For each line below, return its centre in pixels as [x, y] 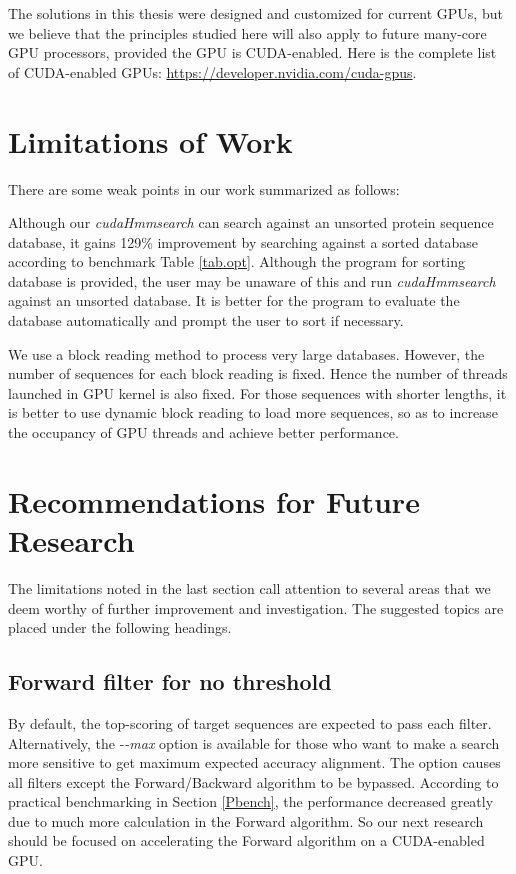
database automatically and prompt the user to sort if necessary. [206, 320]
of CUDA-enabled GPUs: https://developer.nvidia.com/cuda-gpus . [212, 71]
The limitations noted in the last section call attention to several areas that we [249, 587]
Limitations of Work [150, 140]
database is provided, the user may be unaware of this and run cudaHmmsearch [252, 280]
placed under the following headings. [120, 627]
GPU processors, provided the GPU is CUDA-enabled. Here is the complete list [252, 52]
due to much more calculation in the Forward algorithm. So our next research [246, 820]
